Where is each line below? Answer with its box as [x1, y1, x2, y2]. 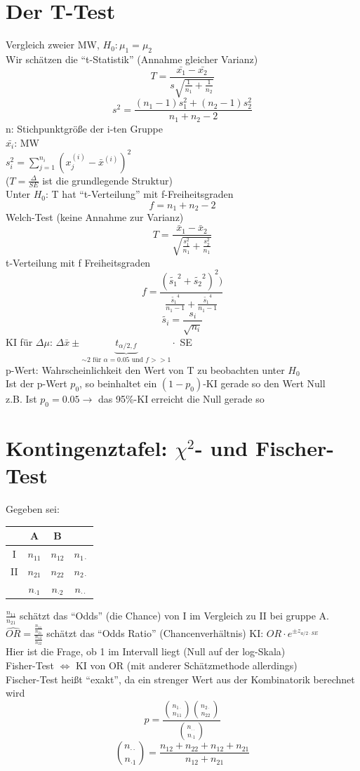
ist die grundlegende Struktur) [42, 173, 173, 187]
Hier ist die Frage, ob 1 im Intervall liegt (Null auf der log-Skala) [6, 644, 286, 659]
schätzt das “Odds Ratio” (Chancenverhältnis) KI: [46, 626, 264, 641]
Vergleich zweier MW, [6, 37, 100, 52]
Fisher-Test [6, 658, 54, 673]
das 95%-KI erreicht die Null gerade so [98, 391, 265, 406]
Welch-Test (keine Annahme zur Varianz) [6, 210, 184, 224]
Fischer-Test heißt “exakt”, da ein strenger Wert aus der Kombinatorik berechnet [6, 671, 355, 686]
